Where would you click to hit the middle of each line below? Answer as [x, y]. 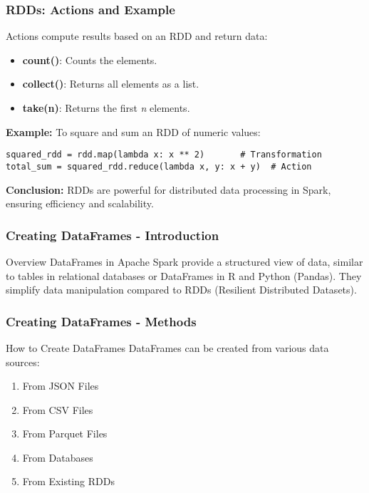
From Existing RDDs [68, 481]
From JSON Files [61, 386]
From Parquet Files [65, 434]
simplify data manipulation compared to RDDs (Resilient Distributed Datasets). [181, 290]
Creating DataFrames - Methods [101, 321]
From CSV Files [58, 409]
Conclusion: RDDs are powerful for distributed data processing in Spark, [168, 189]
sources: [23, 362]
